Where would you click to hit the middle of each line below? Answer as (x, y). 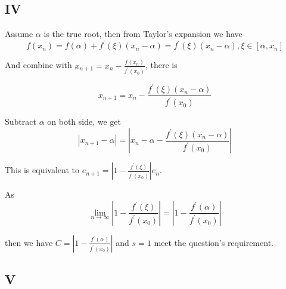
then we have (29, 242)
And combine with (38, 65)
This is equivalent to (42, 170)
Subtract (21, 122)
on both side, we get (84, 122)
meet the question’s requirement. (214, 242)
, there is (161, 65)
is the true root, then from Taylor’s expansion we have (143, 34)
